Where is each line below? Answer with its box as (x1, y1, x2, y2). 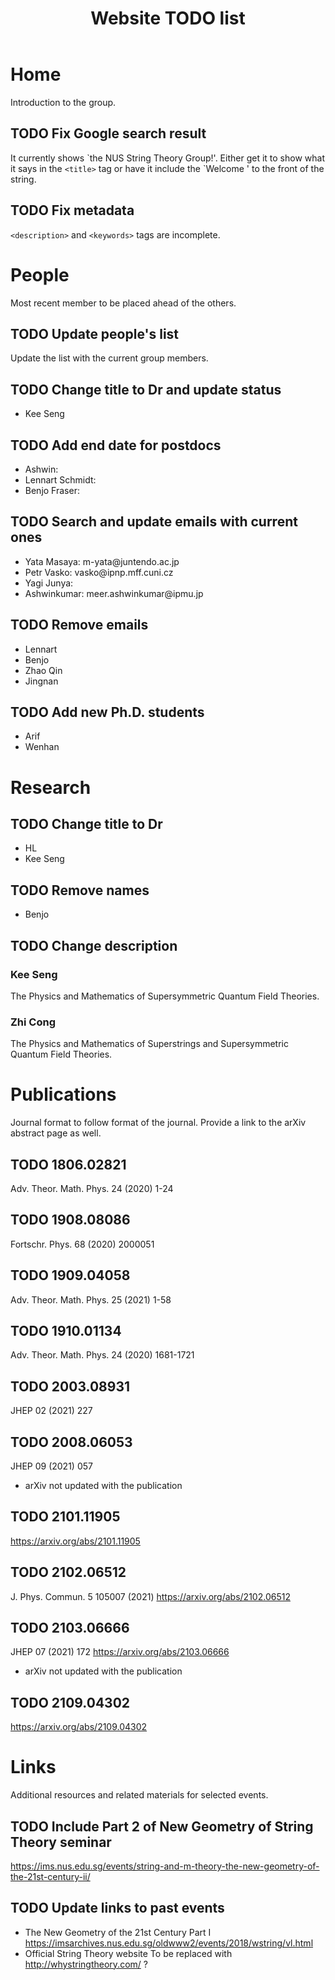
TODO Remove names (10, 882, 150, 899)
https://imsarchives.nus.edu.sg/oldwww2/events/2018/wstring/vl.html (24, 1937, 314, 1949)
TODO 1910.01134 (10, 1322, 122, 1339)
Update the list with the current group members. (10, 352, 209, 364)
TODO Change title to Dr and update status (10, 381, 282, 398)
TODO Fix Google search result (10, 125, 207, 142)
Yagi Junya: (24, 577, 74, 589)
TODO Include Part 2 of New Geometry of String (10, 1818, 314, 1835)
